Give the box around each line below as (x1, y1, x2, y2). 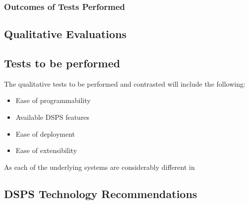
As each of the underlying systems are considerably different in (4, 161, 195, 172)
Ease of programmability (15, 95, 91, 105)
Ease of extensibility (15, 145, 77, 155)
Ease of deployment (15, 128, 75, 139)
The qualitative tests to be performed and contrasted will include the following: (4, 78, 246, 89)
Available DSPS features (15, 112, 90, 122)
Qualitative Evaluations (4, 26, 127, 42)
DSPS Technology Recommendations (4, 186, 197, 201)
